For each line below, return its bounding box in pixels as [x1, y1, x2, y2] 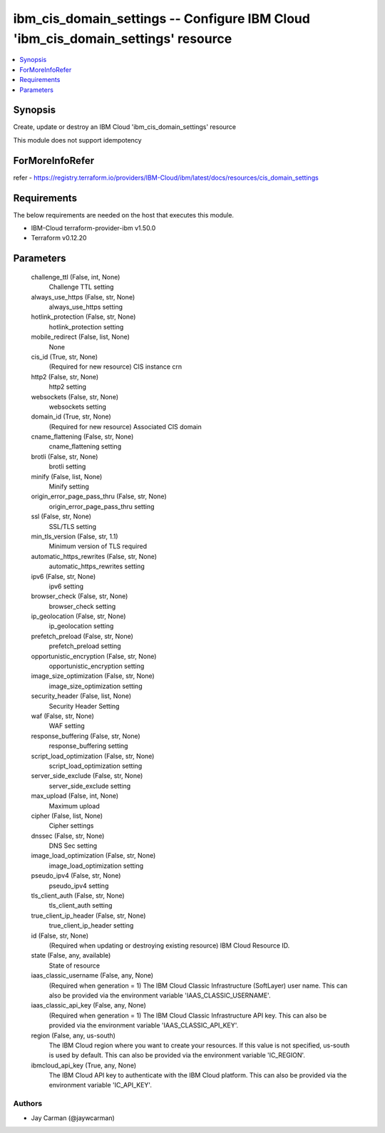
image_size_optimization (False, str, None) [31, 672, 155, 680]
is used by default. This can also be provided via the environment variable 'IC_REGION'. [48, 1051, 306, 1060]
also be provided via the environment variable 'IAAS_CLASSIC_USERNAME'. [48, 991, 271, 1000]
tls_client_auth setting [48, 901, 113, 910]
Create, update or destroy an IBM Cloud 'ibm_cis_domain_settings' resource [13, 123, 237, 131]
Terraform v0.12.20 [31, 234, 87, 242]
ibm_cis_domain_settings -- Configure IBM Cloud [13, 11, 310, 26]
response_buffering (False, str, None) [31, 732, 140, 740]
